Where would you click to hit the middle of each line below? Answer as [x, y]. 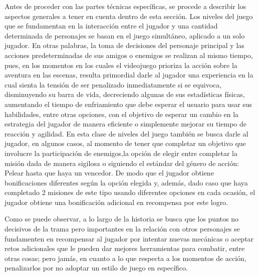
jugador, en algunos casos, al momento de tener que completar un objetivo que [125, 143]
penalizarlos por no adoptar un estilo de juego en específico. [96, 268]
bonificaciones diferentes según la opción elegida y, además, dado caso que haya [126, 182]
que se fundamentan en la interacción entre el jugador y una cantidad [111, 26]
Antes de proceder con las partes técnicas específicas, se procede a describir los [125, 6]
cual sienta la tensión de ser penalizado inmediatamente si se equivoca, [113, 84]
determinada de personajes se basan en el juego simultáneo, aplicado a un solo [125, 35]
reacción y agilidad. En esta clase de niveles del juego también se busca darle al [126, 133]
